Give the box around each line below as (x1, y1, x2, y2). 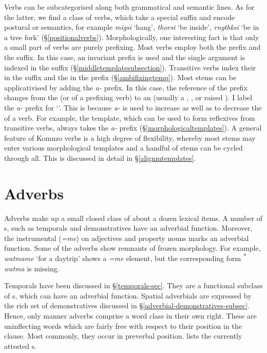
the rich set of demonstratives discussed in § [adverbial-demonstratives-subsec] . (4, 300, 250, 311)
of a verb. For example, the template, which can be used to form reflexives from (4, 112, 255, 123)
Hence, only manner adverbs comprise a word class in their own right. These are (4, 310, 257, 321)
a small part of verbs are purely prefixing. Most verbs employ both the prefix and (4, 42, 261, 52)
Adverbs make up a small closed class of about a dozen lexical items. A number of (4, 212, 262, 223)
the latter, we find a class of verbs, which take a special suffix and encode (4, 11, 235, 22)
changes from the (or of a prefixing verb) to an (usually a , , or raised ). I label (4, 92, 253, 103)
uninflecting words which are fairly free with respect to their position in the (4, 320, 242, 331)
